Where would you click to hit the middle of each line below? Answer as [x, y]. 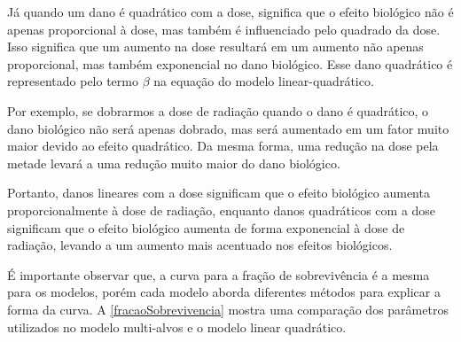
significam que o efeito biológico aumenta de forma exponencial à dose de [206, 227]
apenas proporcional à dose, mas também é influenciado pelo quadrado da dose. [224, 29]
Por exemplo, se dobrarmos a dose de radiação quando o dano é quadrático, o [218, 110]
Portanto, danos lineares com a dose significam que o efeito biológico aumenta [219, 193]
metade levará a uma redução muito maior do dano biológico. [174, 163]
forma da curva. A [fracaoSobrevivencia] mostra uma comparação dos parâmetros [228, 309]
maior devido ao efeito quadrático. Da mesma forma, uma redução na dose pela [223, 146]
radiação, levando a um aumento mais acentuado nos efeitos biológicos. [200, 245]
